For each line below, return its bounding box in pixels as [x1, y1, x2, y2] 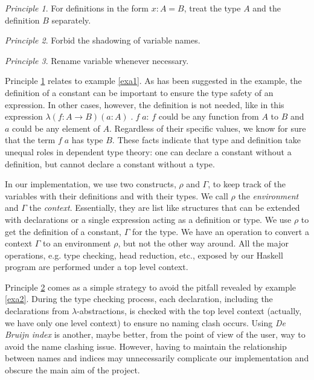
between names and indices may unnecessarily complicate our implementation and [5, 352, 309, 364]
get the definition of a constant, [5, 225, 121, 237]
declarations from [5, 304, 69, 317]
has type [71, 134, 103, 146]
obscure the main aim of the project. [5, 364, 140, 376]
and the [252, 2, 281, 14]
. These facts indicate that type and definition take [112, 134, 301, 146]
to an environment [43, 237, 111, 250]
